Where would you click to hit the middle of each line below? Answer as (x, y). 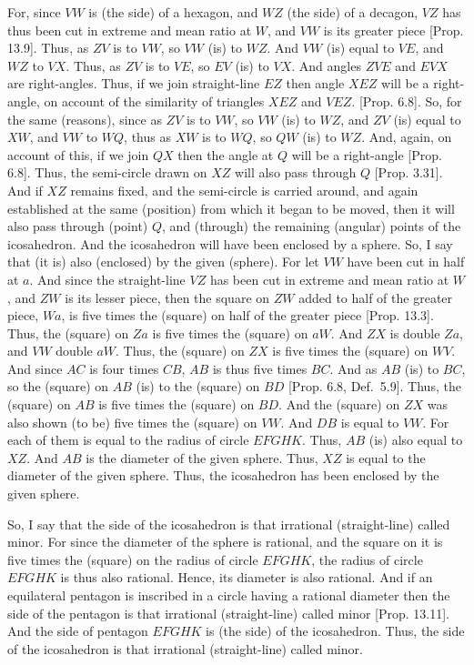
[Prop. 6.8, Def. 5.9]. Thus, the (374, 386)
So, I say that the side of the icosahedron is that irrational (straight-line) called (229, 524)
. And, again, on (407, 137)
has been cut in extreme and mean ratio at (329, 279)
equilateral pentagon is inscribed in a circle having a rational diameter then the (229, 595)
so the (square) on (58, 386)
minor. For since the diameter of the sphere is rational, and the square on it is (225, 542)
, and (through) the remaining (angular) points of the (312, 226)
